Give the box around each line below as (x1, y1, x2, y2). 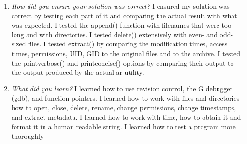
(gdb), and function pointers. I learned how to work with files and (11, 93, 207, 103)
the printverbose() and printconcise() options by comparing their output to (11, 58, 234, 68)
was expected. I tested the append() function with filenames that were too (11, 20, 232, 30)
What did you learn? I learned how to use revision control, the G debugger (11, 83, 232, 93)
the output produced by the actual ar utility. (11, 67, 144, 77)
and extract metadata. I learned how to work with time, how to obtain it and (11, 112, 241, 122)
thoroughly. (11, 130, 45, 141)
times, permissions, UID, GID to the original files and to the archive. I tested (11, 48, 240, 58)
